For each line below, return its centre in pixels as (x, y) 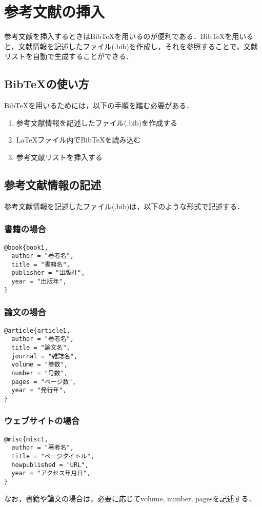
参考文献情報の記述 (53, 184)
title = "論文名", (41, 347)
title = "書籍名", (41, 264)
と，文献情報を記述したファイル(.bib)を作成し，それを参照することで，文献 (131, 46)
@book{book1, (26, 247)
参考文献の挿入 (55, 12)
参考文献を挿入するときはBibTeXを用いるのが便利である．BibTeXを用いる (129, 36)
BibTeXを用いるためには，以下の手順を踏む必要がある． (99, 105)
